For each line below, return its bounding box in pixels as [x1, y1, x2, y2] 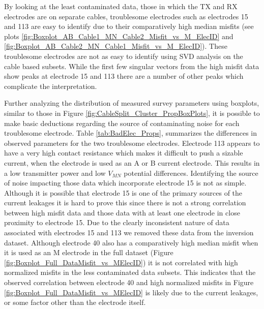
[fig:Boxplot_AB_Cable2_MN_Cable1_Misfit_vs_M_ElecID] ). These [4, 41, 227, 51]
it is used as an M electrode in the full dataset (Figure [4, 247, 173, 258]
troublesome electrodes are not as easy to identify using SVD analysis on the [4, 50, 243, 61]
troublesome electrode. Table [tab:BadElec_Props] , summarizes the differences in [4, 128, 257, 138]
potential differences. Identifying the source [124, 167, 258, 178]
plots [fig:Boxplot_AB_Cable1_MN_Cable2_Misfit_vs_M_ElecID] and [4, 30, 233, 41]
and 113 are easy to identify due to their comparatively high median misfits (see [4, 21, 254, 32]
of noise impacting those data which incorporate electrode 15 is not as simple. [4, 177, 247, 188]
